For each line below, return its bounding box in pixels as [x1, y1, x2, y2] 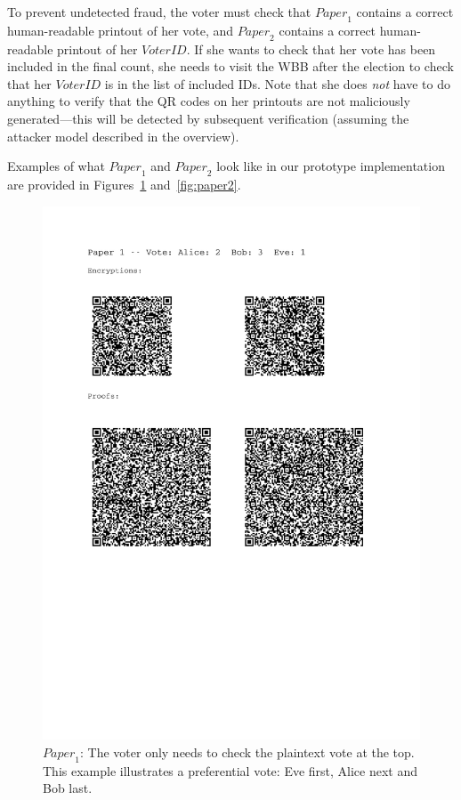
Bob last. [43, 779, 93, 797]
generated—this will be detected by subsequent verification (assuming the [7, 109, 409, 127]
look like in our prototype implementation [216, 157, 445, 175]
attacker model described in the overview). [7, 126, 239, 145]
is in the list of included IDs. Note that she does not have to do [104, 74, 450, 93]
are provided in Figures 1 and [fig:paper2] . [7, 174, 241, 193]
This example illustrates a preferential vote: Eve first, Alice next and [43, 761, 418, 780]
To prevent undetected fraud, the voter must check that [7, 3, 311, 20]
